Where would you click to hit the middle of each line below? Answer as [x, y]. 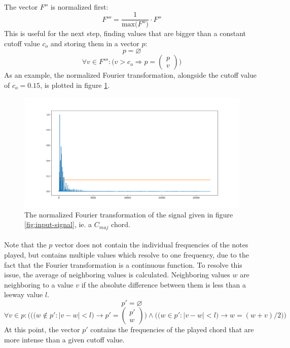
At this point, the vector [42, 329]
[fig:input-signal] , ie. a [58, 224]
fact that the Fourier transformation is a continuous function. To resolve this [123, 264]
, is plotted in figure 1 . [75, 85]
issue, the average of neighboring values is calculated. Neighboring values [117, 275]
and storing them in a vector [95, 43]
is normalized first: [79, 6]
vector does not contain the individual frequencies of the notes [151, 245]
